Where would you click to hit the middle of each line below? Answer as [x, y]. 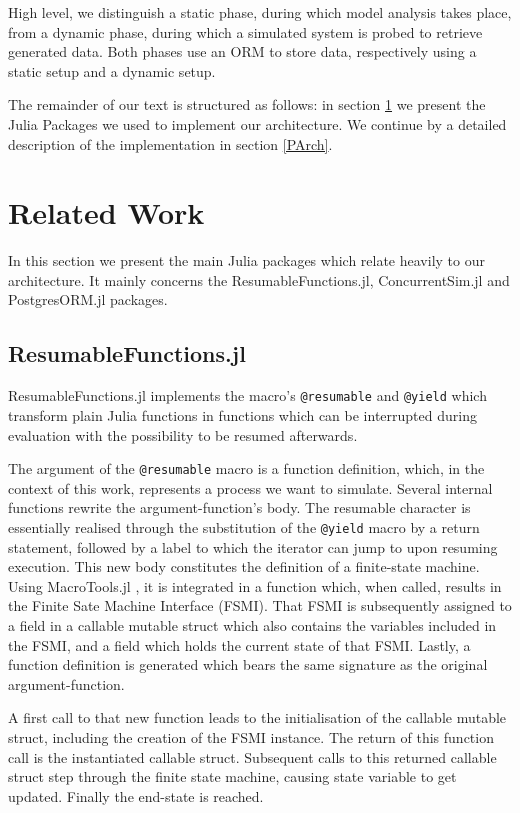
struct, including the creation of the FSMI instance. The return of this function [251, 736]
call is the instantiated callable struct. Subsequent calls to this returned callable [252, 756]
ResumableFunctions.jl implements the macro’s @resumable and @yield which [247, 395]
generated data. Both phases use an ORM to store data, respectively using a [242, 51]
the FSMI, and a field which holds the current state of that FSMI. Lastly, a [239, 644]
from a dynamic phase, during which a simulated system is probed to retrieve [245, 31]
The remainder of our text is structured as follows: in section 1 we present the [247, 104]
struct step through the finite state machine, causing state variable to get [232, 776]
